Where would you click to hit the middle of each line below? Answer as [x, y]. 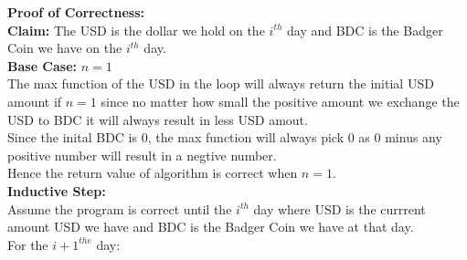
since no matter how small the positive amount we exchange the [280, 101]
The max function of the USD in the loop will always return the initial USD [221, 83]
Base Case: [42, 65]
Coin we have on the [65, 48]
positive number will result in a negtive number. [142, 155]
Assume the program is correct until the [120, 208]
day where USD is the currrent [340, 208]
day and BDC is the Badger [365, 30]
